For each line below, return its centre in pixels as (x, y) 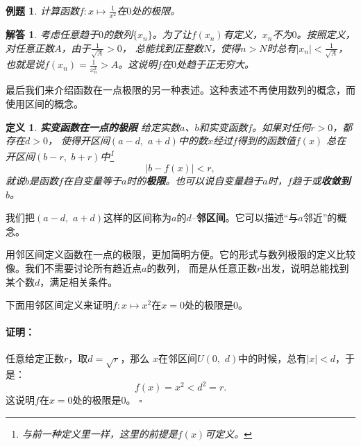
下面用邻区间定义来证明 (59, 305)
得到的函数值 (266, 140)
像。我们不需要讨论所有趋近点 (74, 267)
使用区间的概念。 (44, 103)
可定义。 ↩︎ (228, 433)
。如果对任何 (282, 127)
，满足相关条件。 (79, 281)
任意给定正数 (35, 358)
